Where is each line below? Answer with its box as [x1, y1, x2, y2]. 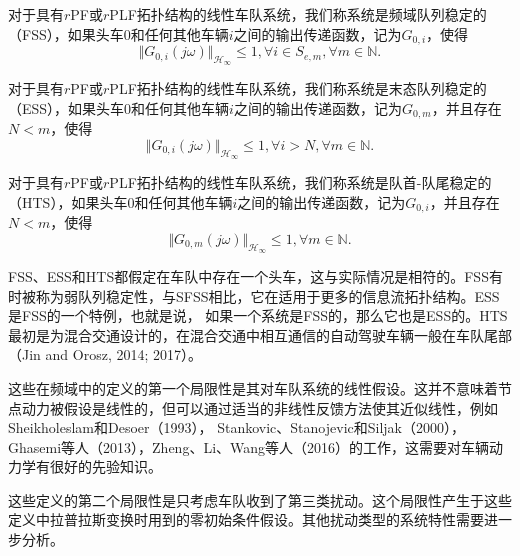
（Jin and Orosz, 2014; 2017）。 [8, 344, 202, 365]
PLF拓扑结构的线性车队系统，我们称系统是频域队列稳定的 [109, 4, 487, 24]
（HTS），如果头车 [8, 191, 128, 212]
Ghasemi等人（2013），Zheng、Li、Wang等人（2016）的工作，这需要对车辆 [8, 436, 490, 457]
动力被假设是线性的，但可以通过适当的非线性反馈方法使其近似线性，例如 [21, 397, 498, 418]
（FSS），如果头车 [8, 23, 124, 44]
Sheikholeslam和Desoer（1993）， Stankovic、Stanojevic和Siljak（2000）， [8, 417, 465, 438]
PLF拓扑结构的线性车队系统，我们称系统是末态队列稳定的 [109, 78, 487, 99]
